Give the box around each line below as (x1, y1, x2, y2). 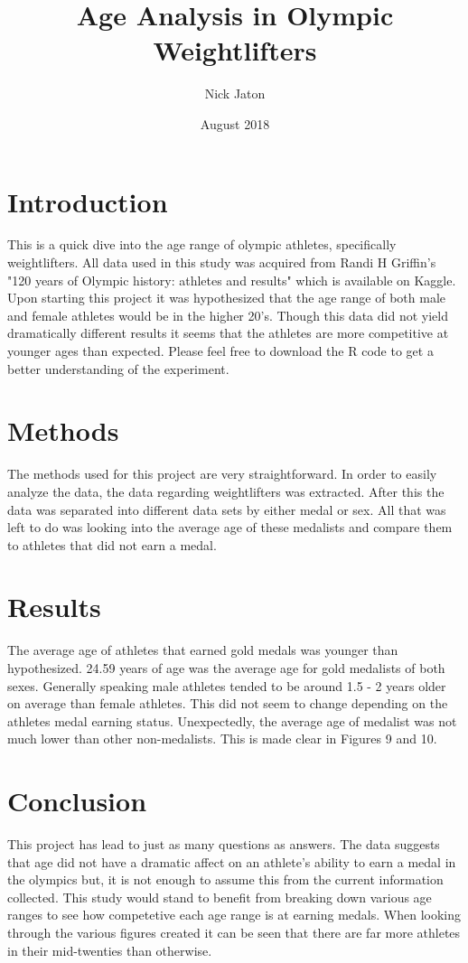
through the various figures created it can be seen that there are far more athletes (7, 923, 461, 942)
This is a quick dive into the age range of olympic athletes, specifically (7, 235, 397, 254)
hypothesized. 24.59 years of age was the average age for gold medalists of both (7, 659, 445, 677)
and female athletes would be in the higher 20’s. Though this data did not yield (7, 305, 448, 324)
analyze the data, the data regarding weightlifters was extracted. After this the (7, 481, 445, 500)
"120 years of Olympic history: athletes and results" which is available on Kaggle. (7, 270, 456, 289)
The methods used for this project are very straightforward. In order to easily (7, 464, 437, 483)
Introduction (7, 182, 168, 220)
